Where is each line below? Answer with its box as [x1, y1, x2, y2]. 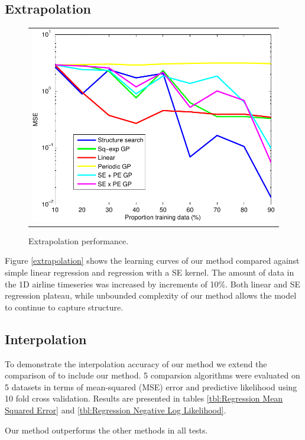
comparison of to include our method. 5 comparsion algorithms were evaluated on [5, 369, 300, 381]
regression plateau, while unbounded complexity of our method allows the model [5, 289, 297, 302]
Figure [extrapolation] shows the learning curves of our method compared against [5, 254, 300, 267]
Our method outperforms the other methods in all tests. [5, 423, 208, 436]
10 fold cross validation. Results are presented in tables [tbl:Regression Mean [5, 392, 283, 405]
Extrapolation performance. [28, 234, 129, 247]
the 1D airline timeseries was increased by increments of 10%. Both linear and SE [5, 277, 301, 290]
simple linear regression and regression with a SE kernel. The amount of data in [5, 266, 294, 278]
